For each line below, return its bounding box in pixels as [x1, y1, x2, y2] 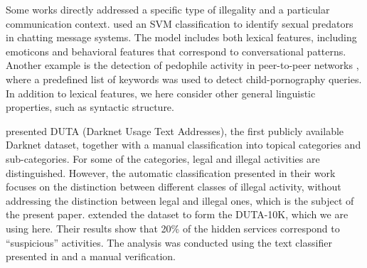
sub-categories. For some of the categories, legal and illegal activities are [6, 151, 320, 166]
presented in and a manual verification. [6, 249, 176, 264]
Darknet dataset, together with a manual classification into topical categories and [6, 137, 361, 152]
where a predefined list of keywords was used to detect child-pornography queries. [6, 71, 362, 86]
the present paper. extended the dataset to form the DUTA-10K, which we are [6, 207, 349, 222]
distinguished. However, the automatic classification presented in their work [6, 165, 336, 180]
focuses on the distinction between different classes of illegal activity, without [6, 179, 341, 194]
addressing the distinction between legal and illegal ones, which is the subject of [6, 193, 354, 208]
